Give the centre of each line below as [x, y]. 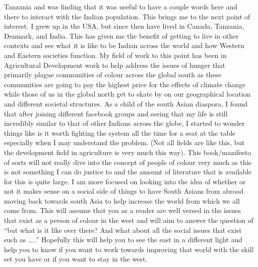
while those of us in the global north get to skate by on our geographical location [127, 94]
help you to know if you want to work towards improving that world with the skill [129, 249]
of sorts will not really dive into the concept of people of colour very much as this [128, 162]
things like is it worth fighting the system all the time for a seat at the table [120, 133]
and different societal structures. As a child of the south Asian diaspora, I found [126, 103]
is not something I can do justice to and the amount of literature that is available [128, 172]
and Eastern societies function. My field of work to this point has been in [115, 55]
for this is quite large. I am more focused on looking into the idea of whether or [125, 181]
